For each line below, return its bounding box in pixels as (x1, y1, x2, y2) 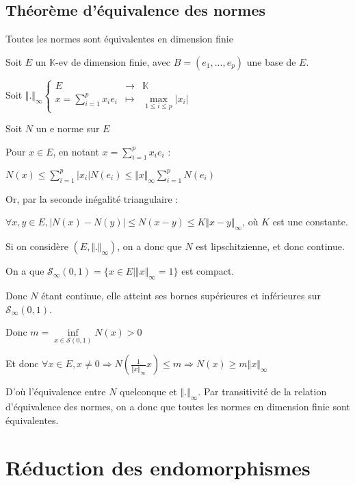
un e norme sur (36, 121, 100, 136)
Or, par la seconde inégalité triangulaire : (5, 191, 179, 206)
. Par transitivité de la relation (198, 384, 327, 399)
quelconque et (120, 384, 178, 399)
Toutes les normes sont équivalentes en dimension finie (5, 32, 233, 46)
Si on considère (5, 239, 68, 253)
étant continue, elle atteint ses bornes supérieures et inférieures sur (41, 288, 321, 302)
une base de (246, 54, 296, 69)
